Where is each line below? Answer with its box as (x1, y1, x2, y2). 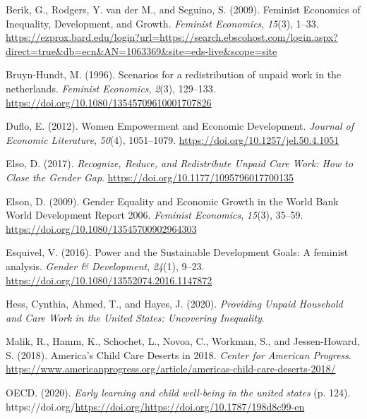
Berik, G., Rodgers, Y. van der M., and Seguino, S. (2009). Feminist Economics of (6, 2, 361, 16)
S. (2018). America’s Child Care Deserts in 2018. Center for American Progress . (6, 347, 351, 362)
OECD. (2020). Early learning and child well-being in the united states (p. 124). (6, 385, 351, 400)
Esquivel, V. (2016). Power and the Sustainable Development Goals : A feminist (6, 245, 349, 260)
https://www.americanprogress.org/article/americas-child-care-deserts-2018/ (6, 361, 336, 376)
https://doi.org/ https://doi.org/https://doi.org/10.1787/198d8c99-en (6, 399, 305, 413)
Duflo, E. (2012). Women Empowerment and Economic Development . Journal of (6, 119, 354, 133)
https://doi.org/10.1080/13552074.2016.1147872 (6, 272, 212, 287)
